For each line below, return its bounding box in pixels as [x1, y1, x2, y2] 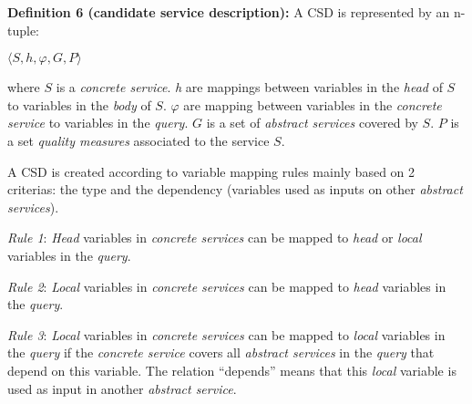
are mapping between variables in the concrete [183, 95, 442, 114]
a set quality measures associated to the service [7, 130, 270, 150]
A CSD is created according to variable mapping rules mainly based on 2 [7, 161, 416, 181]
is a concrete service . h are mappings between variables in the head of [56, 78, 443, 97]
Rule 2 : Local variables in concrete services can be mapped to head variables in [7, 276, 446, 295]
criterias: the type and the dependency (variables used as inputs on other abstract [7, 180, 463, 199]
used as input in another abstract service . [7, 378, 237, 398]
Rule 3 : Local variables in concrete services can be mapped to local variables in [7, 325, 446, 344]
